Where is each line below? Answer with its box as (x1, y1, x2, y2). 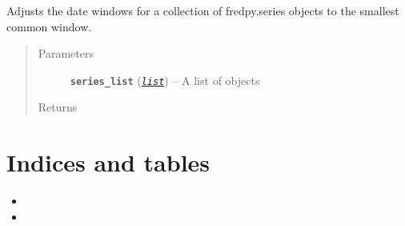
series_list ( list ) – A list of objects (70, 71, 260, 88)
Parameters (38, 45, 94, 62)
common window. (6, 18, 92, 34)
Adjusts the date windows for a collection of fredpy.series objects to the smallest (6, 2, 399, 18)
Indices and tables (6, 146, 211, 179)
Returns (38, 99, 78, 115)
